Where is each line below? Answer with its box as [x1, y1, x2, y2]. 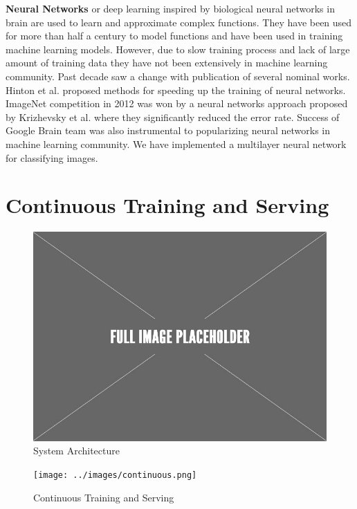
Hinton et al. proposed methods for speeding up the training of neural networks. [6, 82, 346, 97]
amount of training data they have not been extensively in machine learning [6, 55, 328, 70]
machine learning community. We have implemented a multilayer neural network [6, 136, 347, 151]
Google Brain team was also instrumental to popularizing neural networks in [6, 123, 331, 138]
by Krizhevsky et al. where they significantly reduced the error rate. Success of [6, 109, 340, 124]
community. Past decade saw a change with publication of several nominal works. [6, 68, 350, 83]
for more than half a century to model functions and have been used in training [6, 28, 343, 43]
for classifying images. [6, 150, 98, 165]
